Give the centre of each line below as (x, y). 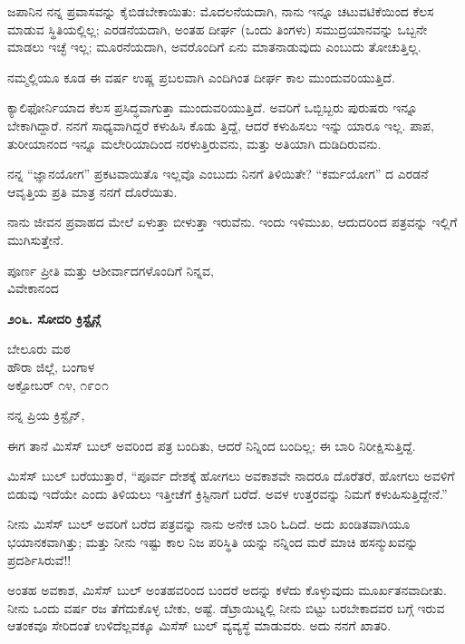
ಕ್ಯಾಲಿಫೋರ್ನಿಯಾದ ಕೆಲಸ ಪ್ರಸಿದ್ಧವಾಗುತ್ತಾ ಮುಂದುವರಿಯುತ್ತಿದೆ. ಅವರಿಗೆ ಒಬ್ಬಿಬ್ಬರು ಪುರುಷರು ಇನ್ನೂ (213, 107)
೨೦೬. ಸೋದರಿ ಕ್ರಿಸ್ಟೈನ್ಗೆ (54, 318)
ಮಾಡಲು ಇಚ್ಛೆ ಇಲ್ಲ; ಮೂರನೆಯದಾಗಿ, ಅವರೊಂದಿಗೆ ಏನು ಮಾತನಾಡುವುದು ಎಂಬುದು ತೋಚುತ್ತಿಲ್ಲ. (214, 47)
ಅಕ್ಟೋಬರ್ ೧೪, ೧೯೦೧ (58, 384)
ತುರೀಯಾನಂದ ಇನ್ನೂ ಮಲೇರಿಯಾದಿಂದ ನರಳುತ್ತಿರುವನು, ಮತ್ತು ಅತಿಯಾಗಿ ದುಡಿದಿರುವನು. (194, 143)
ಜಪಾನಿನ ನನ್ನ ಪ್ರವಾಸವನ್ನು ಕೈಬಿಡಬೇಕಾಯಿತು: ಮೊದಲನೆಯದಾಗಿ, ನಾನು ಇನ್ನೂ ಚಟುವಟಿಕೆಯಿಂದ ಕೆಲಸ (221, 11)
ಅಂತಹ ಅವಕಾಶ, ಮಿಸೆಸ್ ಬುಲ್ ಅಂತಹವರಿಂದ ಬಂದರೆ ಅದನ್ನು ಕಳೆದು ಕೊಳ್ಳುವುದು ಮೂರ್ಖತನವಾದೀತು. (227, 590)
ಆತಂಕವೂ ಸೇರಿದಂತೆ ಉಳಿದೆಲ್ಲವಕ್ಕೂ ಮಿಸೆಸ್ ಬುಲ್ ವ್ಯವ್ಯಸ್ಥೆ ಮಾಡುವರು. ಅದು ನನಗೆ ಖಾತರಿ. (199, 625)
